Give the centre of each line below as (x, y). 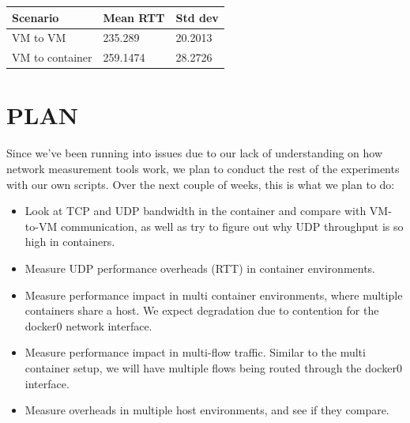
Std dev (197, 17)
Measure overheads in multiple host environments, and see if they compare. (207, 410)
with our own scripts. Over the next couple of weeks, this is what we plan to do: (201, 184)
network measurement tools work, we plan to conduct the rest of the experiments (203, 168)
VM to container (52, 57)
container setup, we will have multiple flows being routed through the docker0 (213, 367)
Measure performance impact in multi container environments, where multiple (214, 295)
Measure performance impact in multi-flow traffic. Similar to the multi (195, 352)
